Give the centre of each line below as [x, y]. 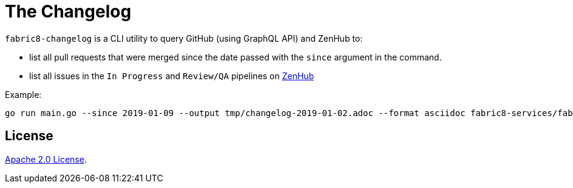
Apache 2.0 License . [46, 159]
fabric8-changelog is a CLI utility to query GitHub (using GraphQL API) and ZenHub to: [184, 38]
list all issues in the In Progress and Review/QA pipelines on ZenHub [172, 76]
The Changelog [68, 11]
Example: [23, 94]
